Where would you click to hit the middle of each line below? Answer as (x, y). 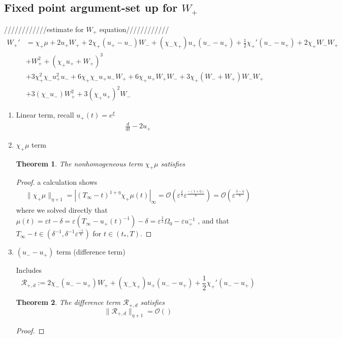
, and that (213, 221)
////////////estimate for (44, 29)
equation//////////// (134, 29)
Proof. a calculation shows (57, 182)
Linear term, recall (45, 115)
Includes (29, 270)
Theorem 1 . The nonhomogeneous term (79, 163)
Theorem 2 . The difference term (68, 302)
